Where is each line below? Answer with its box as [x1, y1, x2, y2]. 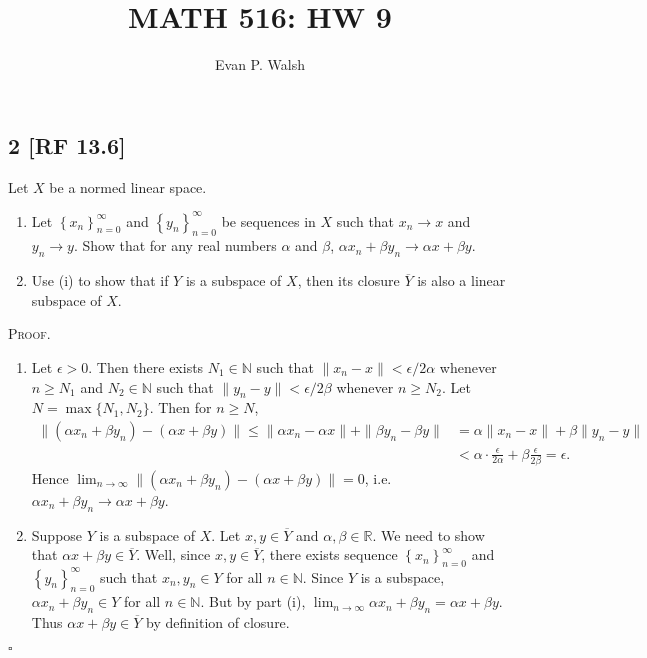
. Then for [149, 397, 212, 418]
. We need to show [372, 524, 485, 545]
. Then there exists [88, 357, 204, 377]
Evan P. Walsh [215, 54, 305, 75]
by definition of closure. [146, 612, 290, 633]
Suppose [31, 524, 83, 545]
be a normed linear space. [49, 176, 207, 197]
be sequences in [221, 210, 316, 231]
